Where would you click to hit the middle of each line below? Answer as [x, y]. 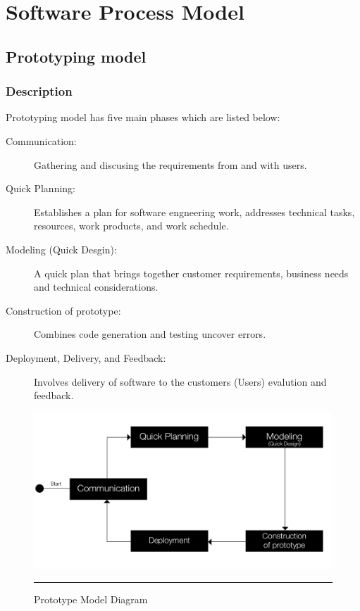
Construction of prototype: [63, 310]
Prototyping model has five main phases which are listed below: [143, 117]
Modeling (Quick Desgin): [61, 249]
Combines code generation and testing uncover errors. [150, 334]
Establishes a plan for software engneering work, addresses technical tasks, [194, 212]
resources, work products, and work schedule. [131, 226]
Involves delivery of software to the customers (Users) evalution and [180, 381]
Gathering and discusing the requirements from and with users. [170, 164]
